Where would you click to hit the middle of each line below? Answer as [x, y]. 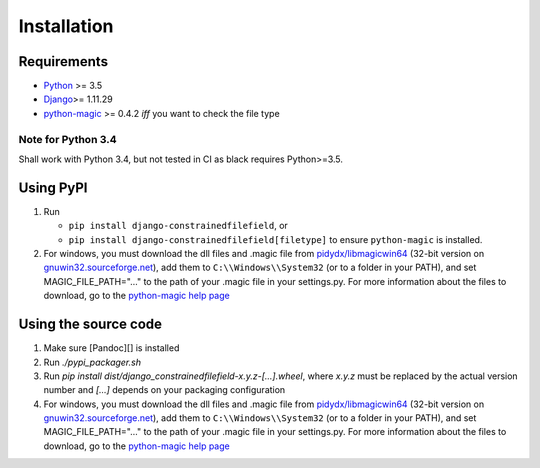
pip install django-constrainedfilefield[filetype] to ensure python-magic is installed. [275, 239]
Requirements [63, 61]
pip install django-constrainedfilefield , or [178, 226]
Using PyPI [53, 187]
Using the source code [90, 324]
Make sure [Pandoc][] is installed [111, 348]
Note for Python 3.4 [67, 139]
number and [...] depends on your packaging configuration [164, 390]
